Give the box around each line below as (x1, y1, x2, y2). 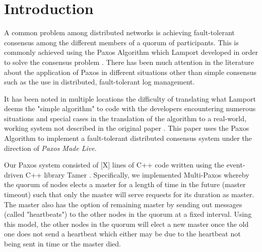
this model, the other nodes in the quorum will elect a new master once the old (4, 218, 249, 229)
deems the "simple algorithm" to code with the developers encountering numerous (4, 103, 256, 114)
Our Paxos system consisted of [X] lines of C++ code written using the (4, 159, 224, 170)
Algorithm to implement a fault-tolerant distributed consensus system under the (4, 133, 252, 143)
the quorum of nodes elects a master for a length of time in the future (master (4, 179, 246, 190)
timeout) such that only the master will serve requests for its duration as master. (4, 189, 254, 200)
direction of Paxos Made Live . (4, 142, 97, 153)
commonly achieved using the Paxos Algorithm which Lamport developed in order (4, 47, 258, 57)
